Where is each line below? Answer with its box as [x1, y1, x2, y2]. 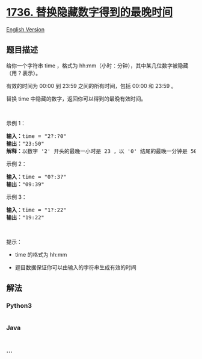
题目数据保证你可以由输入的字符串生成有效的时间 [14, 263, 136, 271]
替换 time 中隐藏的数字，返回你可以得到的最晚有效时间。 [6, 95, 147, 102]
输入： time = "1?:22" [6, 206, 67, 213]
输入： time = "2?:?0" [6, 133, 67, 139]
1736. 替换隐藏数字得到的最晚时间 [6, 5, 173, 19]
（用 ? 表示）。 [6, 69, 41, 76]
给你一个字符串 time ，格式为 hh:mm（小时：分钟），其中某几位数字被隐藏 [6, 61, 189, 69]
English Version [6, 25, 45, 33]
